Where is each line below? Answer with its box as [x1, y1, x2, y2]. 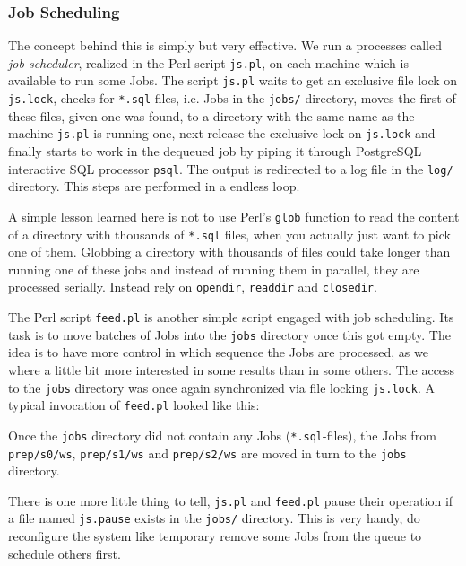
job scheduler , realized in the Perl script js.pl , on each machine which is [8, 53, 409, 72]
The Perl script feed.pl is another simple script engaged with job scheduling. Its [8, 308, 454, 327]
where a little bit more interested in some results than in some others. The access [8, 360, 455, 379]
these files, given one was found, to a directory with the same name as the [8, 106, 415, 125]
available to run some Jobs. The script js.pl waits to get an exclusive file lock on [8, 71, 458, 90]
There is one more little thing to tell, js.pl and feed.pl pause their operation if [8, 491, 453, 509]
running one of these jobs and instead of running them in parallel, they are [8, 259, 419, 278]
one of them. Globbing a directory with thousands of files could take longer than [8, 242, 451, 261]
